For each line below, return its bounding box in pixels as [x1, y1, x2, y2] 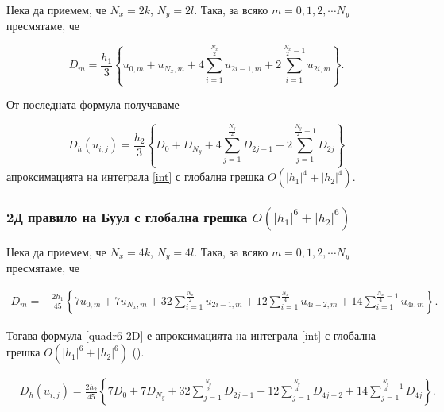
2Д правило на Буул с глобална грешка [6, 207, 248, 227]
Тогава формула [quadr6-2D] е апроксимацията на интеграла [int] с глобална [6, 326, 376, 343]
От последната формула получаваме [6, 96, 180, 113]
